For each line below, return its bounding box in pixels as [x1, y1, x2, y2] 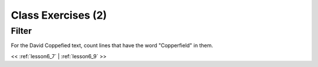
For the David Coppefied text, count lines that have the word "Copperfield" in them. [11, 42, 213, 49]
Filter [11, 26, 32, 36]
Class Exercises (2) [11, 9, 107, 22]
